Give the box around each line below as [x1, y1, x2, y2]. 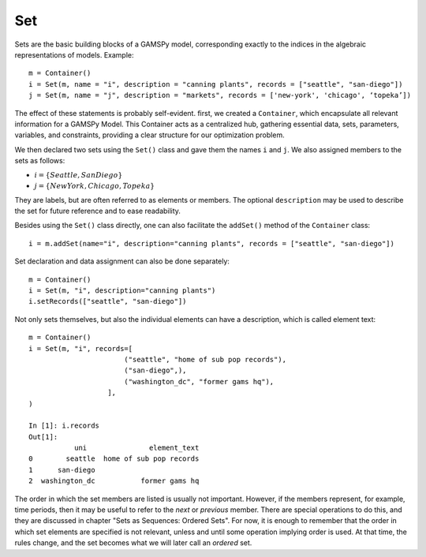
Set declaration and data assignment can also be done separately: [14, 256, 230, 266]
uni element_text [73, 443, 200, 453]
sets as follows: [14, 156, 65, 166]
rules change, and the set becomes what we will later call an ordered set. [14, 538, 252, 548]
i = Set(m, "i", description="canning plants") [28, 286, 216, 295]
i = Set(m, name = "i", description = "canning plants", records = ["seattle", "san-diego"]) [28, 80, 403, 88]
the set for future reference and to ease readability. [14, 206, 181, 216]
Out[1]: [28, 432, 58, 441]
